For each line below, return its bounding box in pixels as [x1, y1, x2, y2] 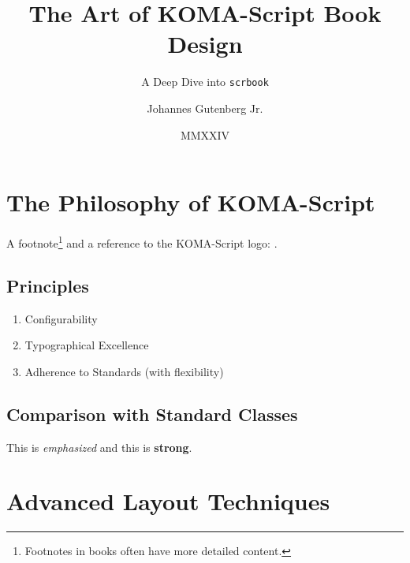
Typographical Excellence [24, 337, 149, 353]
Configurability [24, 310, 98, 326]
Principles [6, 273, 89, 297]
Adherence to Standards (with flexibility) [24, 363, 224, 379]
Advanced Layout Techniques [6, 485, 330, 517]
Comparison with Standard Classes [6, 401, 298, 426]
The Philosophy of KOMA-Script [6, 186, 375, 218]
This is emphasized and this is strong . [6, 438, 192, 455]
